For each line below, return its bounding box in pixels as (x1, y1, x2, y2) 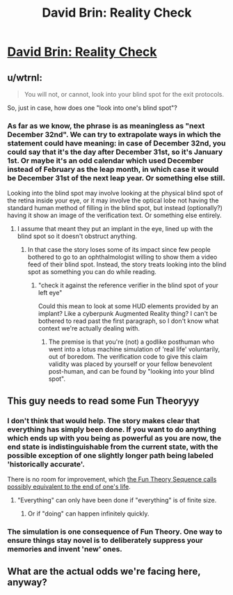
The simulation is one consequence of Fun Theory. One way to (7, 527, 223, 537)
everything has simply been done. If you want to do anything (7, 425, 217, 434)
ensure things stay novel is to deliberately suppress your (7, 535, 203, 545)
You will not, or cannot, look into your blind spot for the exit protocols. (24, 90, 225, 98)
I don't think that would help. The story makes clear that (7, 415, 200, 425)
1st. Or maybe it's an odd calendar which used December (7, 155, 204, 165)
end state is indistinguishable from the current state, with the (7, 442, 218, 452)
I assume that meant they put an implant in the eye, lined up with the (17, 225, 214, 233)
